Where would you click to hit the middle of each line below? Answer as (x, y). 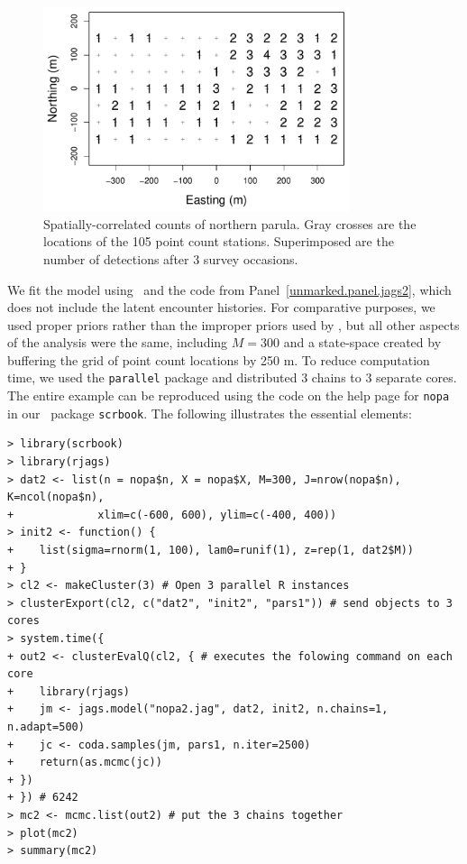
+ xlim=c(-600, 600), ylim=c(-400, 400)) (172, 515)
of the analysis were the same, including (118, 342)
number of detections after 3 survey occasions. (171, 258)
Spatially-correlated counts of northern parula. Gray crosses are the (230, 223)
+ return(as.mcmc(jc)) (85, 763)
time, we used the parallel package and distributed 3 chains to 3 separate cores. (232, 377)
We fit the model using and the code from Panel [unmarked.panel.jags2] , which (229, 289)
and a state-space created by (362, 342)
